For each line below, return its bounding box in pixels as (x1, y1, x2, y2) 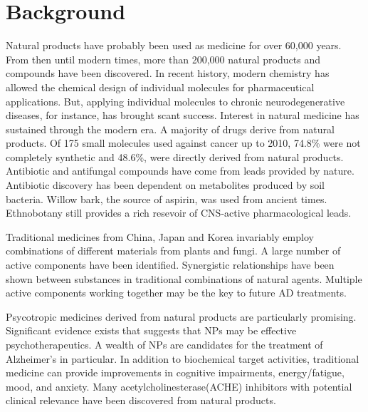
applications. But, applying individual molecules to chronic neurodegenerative (6, 93, 345, 108)
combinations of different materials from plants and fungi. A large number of (6, 243, 341, 258)
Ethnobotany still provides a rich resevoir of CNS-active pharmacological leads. (6, 205, 352, 220)
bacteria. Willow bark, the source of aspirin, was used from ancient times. (6, 191, 327, 206)
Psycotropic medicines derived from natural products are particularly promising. (6, 309, 357, 324)
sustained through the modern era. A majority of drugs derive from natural (6, 121, 335, 136)
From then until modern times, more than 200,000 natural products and (6, 51, 320, 66)
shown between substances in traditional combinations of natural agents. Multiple (6, 271, 362, 286)
